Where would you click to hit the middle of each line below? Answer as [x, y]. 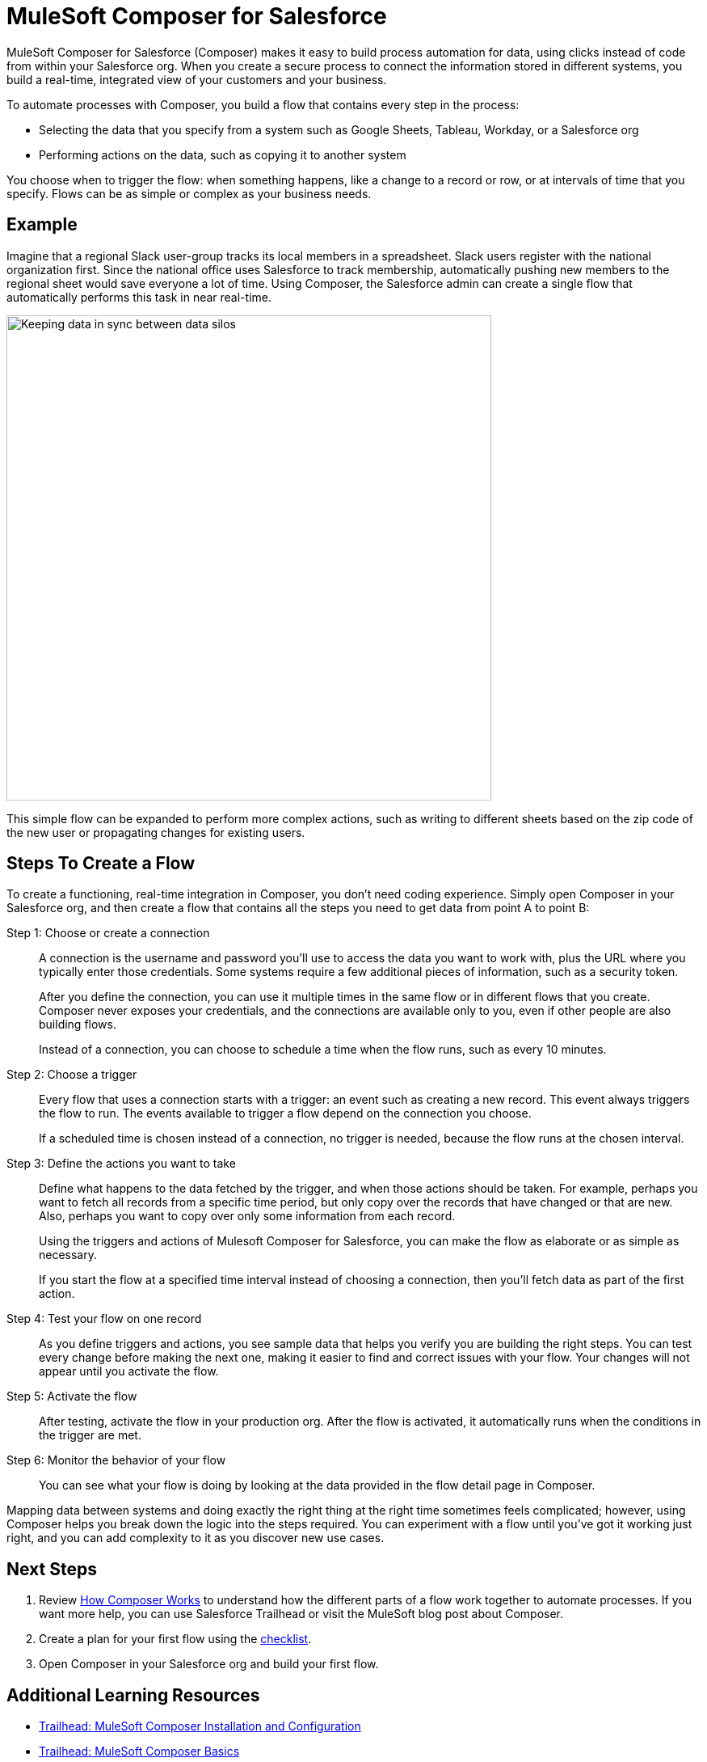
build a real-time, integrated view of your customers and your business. [197, 79]
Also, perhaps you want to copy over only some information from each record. [247, 1216]
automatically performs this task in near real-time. [139, 297]
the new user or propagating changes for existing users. [156, 832]
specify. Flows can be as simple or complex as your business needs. [189, 193]
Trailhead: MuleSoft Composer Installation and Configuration [200, 1726]
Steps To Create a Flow [101, 864]
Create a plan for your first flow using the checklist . [175, 1639]
